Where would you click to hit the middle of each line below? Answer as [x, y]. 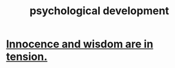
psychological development [99, 11]
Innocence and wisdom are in [80, 44]
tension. [27, 57]
